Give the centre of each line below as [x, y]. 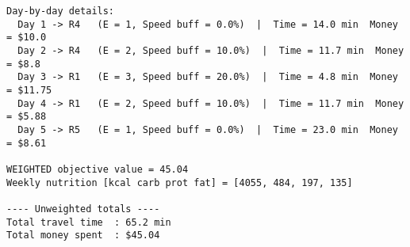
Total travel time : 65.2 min [89, 222]
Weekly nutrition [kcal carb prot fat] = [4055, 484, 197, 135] [180, 182]
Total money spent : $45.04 [83, 236]
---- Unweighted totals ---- [83, 209]
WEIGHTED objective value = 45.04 [98, 169]
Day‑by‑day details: [61, 11]
